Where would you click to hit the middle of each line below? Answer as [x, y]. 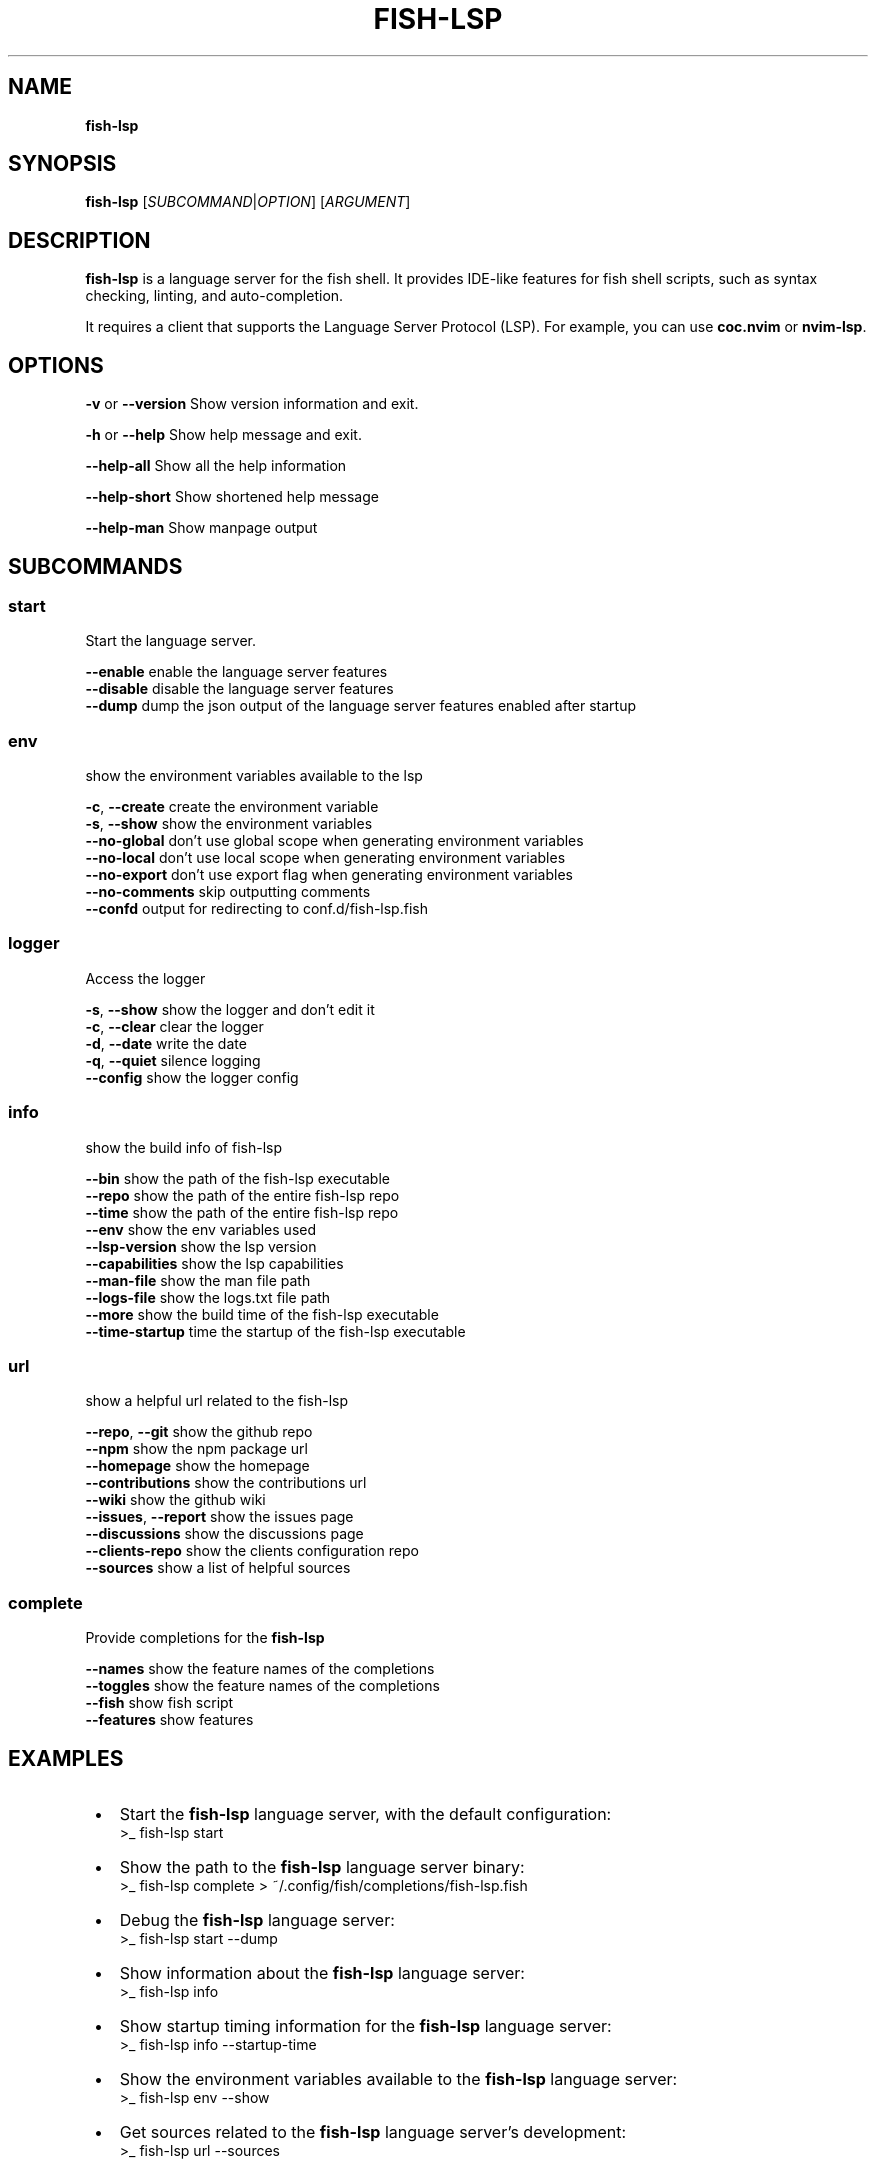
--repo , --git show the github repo [199, 1432]
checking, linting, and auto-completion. [214, 296]
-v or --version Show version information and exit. [252, 404]
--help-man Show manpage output [201, 528]
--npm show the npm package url [196, 1449]
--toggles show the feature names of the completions [262, 1686]
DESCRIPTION [79, 240]
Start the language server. [171, 641]
